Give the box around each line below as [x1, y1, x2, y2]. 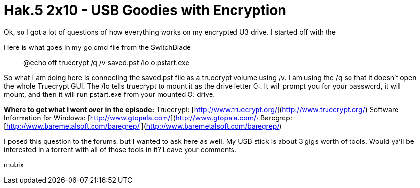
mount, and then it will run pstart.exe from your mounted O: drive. [4, 90, 215, 98]
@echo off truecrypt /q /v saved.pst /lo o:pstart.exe [23, 58, 189, 67]
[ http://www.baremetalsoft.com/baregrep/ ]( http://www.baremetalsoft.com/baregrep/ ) [4, 121, 282, 130]
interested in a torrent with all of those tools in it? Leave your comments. [4, 145, 237, 154]
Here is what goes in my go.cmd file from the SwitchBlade [4, 43, 191, 51]
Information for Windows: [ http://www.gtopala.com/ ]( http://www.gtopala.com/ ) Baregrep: [4, 113, 292, 122]
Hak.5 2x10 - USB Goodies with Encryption [4, 2, 286, 19]
